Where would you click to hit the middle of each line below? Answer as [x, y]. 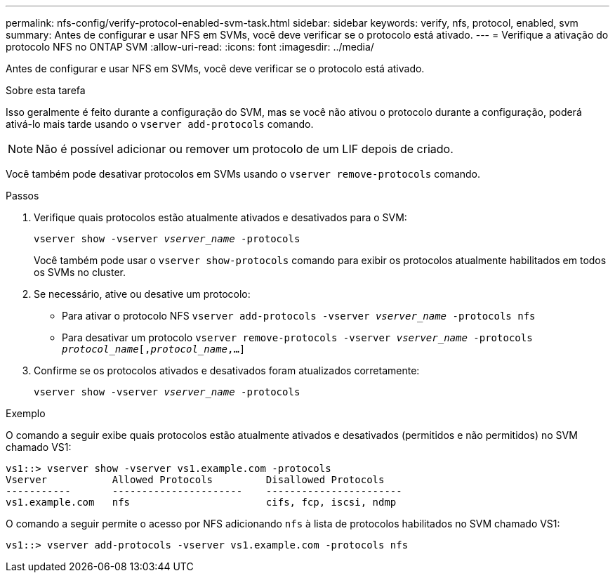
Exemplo [26, 413]
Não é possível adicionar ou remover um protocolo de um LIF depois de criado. [245, 149]
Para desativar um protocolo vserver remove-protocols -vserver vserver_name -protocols [297, 337]
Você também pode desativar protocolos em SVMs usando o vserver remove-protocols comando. [243, 174]
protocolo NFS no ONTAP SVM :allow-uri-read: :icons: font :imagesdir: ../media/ [190, 47]
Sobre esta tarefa [46, 90]
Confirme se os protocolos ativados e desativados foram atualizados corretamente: [227, 370]
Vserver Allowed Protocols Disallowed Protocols [195, 480]
